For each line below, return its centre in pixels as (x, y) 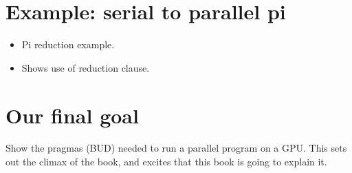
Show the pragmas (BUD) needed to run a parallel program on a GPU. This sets (176, 148)
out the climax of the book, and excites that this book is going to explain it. (166, 162)
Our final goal (72, 115)
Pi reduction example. (68, 44)
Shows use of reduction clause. (86, 67)
